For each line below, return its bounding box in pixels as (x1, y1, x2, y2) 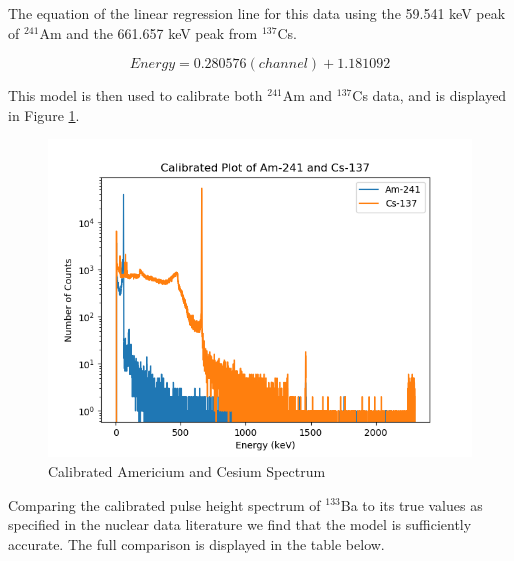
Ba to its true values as (340, 494, 483, 515)
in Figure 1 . (8, 104, 80, 125)
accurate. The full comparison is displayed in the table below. (8, 533, 385, 554)
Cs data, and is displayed (352, 85, 507, 106)
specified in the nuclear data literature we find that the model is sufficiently (8, 514, 472, 535)
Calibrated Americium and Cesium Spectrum (48, 460, 326, 481)
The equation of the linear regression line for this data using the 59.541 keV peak (8, 3, 506, 23)
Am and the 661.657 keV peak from (39, 22, 258, 43)
